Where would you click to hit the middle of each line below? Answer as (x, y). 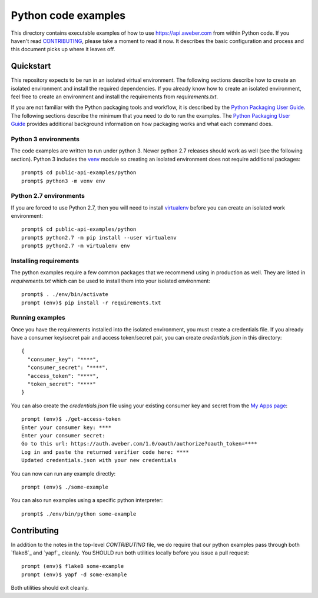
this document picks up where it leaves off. (63, 49)
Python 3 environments (45, 139)
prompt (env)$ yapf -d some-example (74, 574)
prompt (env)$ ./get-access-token (71, 419)
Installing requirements (45, 261)
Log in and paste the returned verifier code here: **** (105, 452)
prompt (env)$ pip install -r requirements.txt (91, 303)
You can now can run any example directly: (63, 473)
